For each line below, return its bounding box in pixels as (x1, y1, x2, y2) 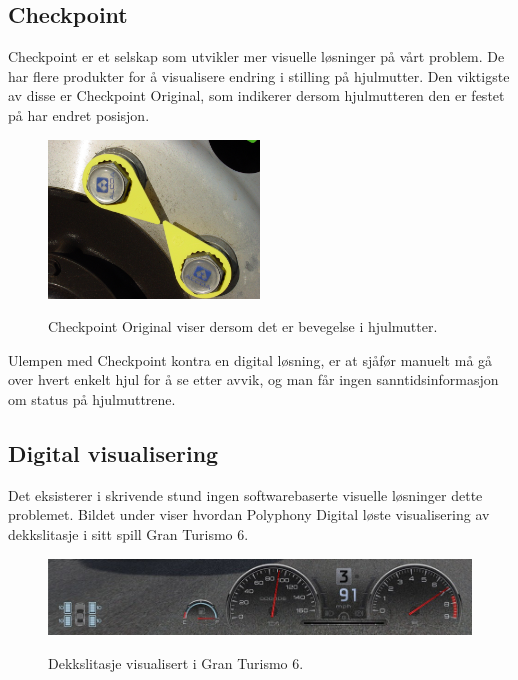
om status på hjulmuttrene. (8, 388, 176, 409)
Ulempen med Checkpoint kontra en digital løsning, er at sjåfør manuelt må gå (8, 349, 493, 370)
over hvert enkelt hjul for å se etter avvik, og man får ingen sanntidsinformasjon (8, 369, 499, 390)
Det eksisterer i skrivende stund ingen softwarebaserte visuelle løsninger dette (8, 484, 483, 505)
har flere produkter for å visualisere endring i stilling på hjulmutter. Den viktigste (8, 65, 510, 86)
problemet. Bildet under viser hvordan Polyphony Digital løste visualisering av (8, 504, 490, 525)
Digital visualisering (8, 437, 219, 468)
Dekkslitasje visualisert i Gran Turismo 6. (48, 652, 304, 673)
